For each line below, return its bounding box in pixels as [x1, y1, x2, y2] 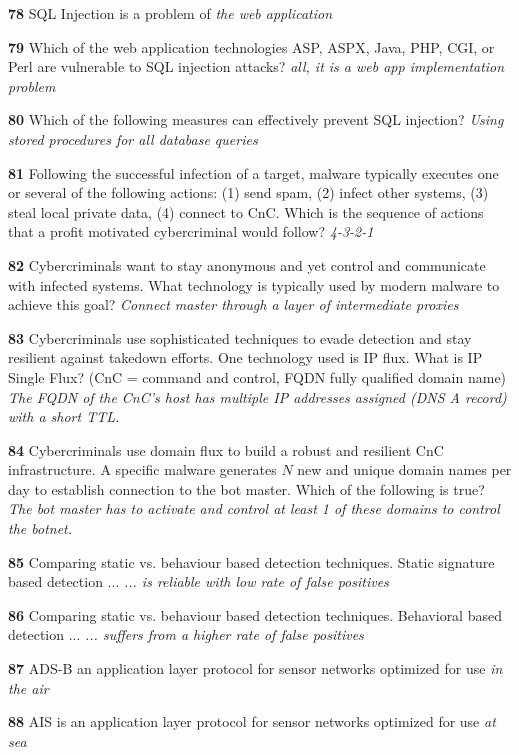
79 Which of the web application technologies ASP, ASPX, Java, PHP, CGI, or [8, 36, 495, 57]
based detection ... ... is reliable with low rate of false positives [8, 571, 389, 592]
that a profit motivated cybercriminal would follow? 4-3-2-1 [8, 221, 374, 242]
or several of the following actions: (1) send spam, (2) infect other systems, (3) [8, 182, 489, 203]
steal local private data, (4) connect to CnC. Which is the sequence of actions [8, 201, 484, 222]
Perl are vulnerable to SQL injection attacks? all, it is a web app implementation [8, 56, 505, 77]
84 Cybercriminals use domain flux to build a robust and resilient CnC [8, 439, 444, 460]
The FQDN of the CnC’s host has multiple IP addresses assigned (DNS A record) [8, 386, 507, 407]
